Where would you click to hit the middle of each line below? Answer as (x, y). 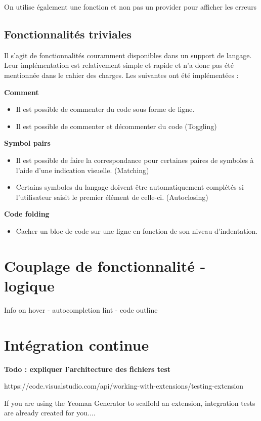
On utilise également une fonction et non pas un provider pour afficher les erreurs (130, 7)
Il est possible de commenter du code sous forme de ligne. (105, 109)
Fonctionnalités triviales (68, 34)
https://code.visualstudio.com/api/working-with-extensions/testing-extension (124, 386)
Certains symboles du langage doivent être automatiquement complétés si (130, 187)
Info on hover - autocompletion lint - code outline (81, 309)
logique (29, 285)
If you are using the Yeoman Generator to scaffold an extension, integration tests (130, 403)
